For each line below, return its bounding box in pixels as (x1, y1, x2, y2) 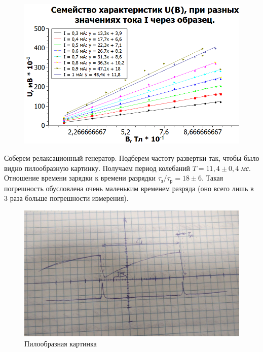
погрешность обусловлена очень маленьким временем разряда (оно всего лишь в (4, 183, 254, 193)
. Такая (202, 172, 223, 183)
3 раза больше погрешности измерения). (4, 193, 129, 203)
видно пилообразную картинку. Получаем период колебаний (4, 162, 191, 173)
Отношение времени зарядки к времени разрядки (4, 172, 156, 183)
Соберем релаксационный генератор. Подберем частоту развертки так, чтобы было (4, 152, 259, 163)
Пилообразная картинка (24, 338, 97, 348)
